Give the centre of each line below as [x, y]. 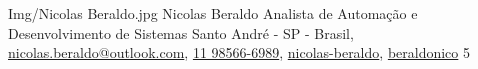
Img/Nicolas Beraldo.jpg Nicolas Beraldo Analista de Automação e [213, 13]
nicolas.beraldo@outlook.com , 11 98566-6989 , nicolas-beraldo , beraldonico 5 [239, 52]
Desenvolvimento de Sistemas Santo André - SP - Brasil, [181, 32]
